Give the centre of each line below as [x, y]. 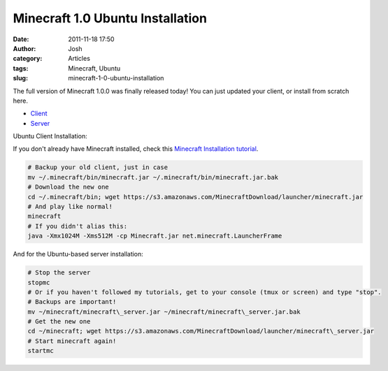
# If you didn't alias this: [78, 226]
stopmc [39, 282]
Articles [79, 59]
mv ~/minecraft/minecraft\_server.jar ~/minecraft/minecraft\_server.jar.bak [164, 312]
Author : [24, 48]
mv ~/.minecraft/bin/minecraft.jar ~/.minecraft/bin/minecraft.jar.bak [153, 177]
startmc [41, 351]
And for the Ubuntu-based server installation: [78, 254]
